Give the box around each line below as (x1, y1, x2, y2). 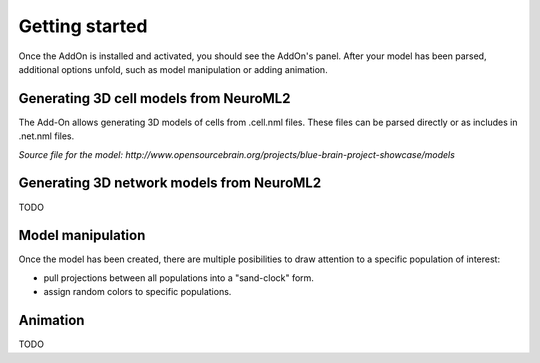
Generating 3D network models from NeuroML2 (18, 175, 322, 192)
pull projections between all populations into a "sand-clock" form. (43, 271, 315, 284)
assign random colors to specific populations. (43, 286, 232, 298)
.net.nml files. (18, 130, 75, 142)
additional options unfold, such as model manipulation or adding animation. (18, 63, 329, 75)
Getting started (18, 15, 148, 37)
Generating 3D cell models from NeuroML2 (18, 90, 291, 107)
